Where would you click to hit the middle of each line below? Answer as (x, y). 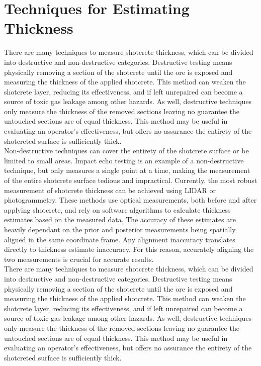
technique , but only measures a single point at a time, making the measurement (127, 170)
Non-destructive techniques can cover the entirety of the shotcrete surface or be (126, 151)
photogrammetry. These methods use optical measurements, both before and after (130, 200)
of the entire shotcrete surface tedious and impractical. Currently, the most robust (131, 180)
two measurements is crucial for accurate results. (79, 259)
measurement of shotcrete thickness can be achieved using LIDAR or (110, 190)
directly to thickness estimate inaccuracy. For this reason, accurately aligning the (129, 249)
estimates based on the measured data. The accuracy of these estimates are (120, 219)
